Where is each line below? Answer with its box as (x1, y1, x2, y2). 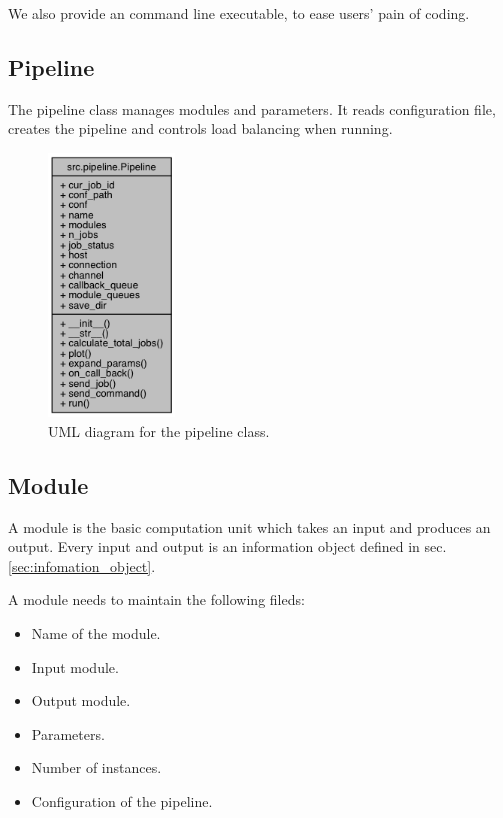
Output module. (31, 690, 131, 711)
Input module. (31, 656, 119, 677)
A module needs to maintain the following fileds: (8, 589, 305, 610)
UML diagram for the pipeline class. (48, 420, 270, 441)
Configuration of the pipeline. (31, 790, 213, 811)
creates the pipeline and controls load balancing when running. (8, 118, 393, 139)
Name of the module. (31, 622, 161, 643)
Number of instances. (31, 757, 162, 778)
